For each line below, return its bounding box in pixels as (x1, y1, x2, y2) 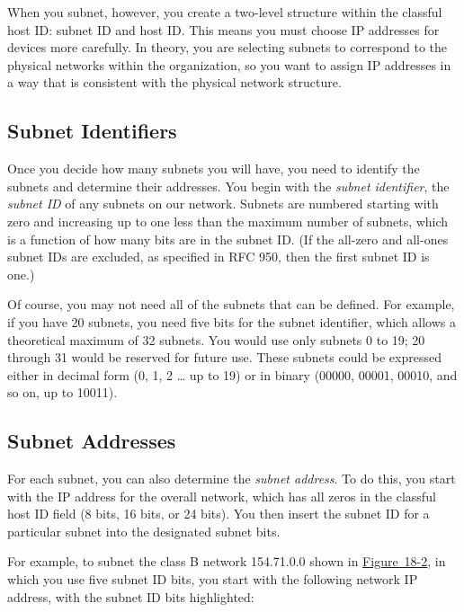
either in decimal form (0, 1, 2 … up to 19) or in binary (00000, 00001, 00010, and (7, 365, 458, 384)
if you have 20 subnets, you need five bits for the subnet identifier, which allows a (7, 312, 457, 331)
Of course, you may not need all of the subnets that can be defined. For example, (7, 295, 455, 314)
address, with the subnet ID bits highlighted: (7, 587, 254, 606)
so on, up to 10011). (7, 383, 118, 402)
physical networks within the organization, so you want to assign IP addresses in (7, 55, 451, 74)
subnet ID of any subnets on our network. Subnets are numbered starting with (7, 194, 439, 213)
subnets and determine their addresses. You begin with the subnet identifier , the (7, 176, 450, 195)
